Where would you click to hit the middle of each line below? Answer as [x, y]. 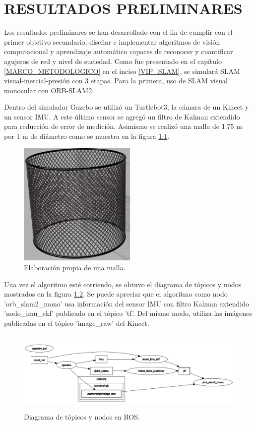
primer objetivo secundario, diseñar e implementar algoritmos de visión [112, 41]
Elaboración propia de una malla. [75, 268]
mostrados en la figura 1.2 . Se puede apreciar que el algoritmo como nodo [116, 294]
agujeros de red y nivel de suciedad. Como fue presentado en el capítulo [113, 61]
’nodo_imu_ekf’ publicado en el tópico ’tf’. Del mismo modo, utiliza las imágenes [128, 313]
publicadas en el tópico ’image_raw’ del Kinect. [77, 323]
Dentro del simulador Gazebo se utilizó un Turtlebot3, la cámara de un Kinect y [127, 107]
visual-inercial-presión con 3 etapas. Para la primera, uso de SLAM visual [116, 81]
